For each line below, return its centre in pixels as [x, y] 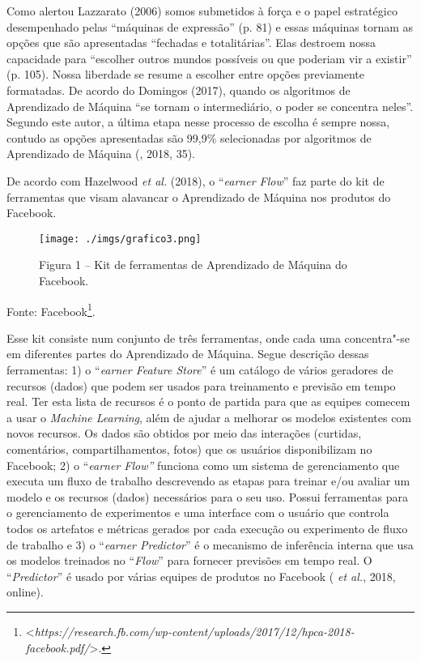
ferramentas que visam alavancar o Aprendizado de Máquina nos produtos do [199, 196]
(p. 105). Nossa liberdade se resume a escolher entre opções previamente [185, 74]
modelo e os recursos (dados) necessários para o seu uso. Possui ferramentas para [207, 496]
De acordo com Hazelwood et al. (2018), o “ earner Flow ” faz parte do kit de [196, 180]
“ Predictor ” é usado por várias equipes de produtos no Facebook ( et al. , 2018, [201, 576]
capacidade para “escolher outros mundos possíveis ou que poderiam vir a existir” [209, 58]
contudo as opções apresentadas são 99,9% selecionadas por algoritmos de [189, 137]
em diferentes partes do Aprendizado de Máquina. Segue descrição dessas [188, 354]
